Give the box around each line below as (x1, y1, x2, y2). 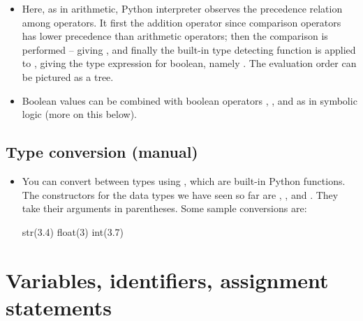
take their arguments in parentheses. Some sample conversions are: (22, 201, 307, 216)
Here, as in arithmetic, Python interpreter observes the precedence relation (22, 1, 343, 15)
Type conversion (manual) (6, 141, 198, 163)
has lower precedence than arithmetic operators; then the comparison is (22, 29, 328, 43)
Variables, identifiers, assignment (6, 265, 329, 294)
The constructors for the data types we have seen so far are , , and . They (22, 187, 339, 202)
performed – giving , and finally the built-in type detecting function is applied (22, 42, 356, 57)
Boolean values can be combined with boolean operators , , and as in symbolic (22, 93, 357, 107)
